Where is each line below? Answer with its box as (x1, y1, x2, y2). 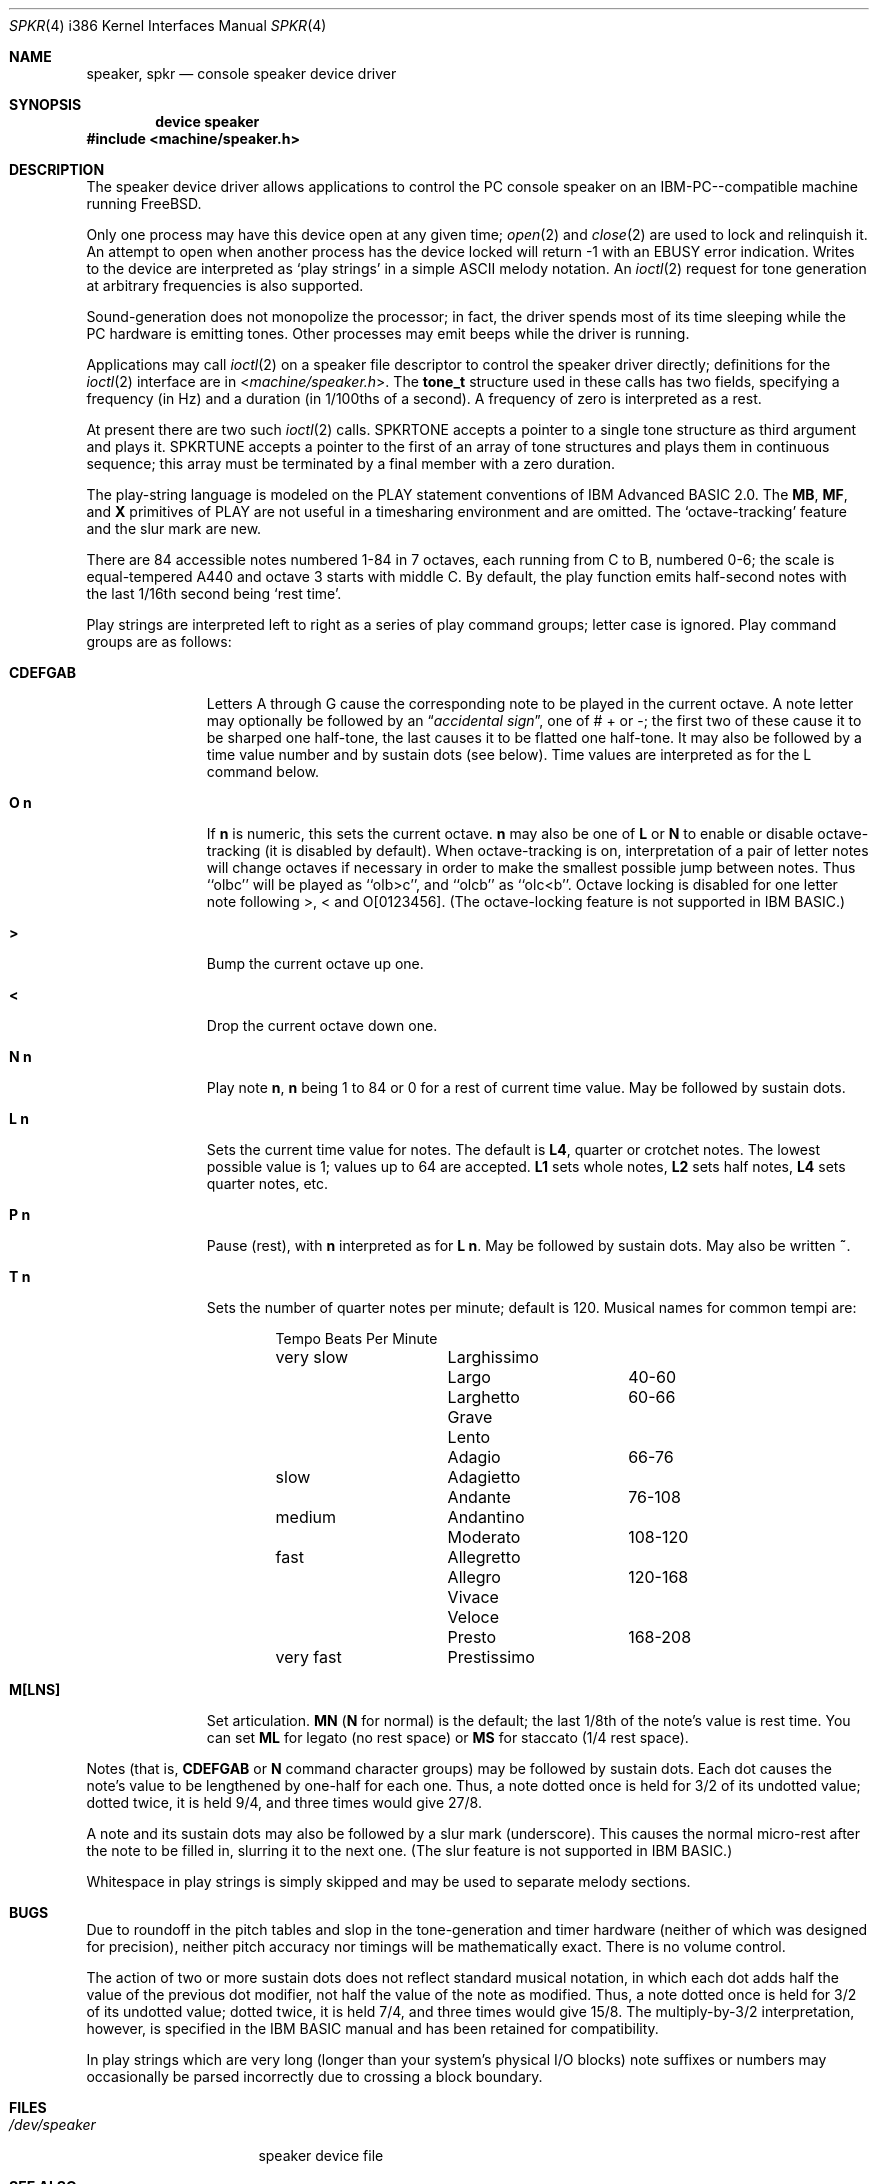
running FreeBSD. (86, 195, 202, 212)
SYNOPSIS (9, 96, 82, 113)
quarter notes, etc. (206, 1175, 329, 1192)
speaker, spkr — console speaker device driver (86, 65, 397, 82)
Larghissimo (447, 1347, 539, 1367)
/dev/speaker (9, 2116, 96, 2133)
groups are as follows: (86, 633, 232, 650)
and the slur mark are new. (86, 520, 262, 537)
